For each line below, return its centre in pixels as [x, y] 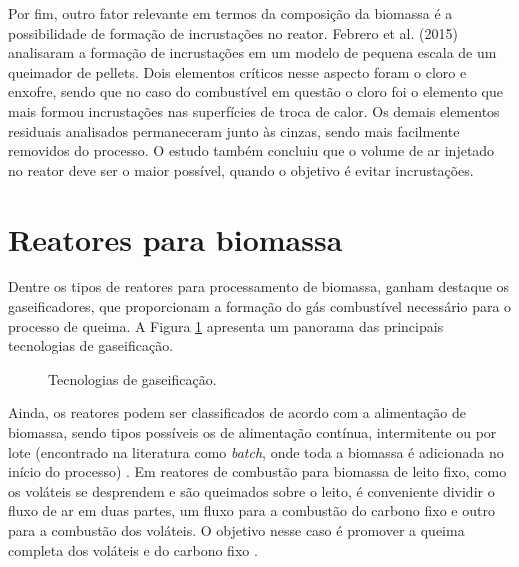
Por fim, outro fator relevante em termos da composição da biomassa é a [230, 13]
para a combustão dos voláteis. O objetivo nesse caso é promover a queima [236, 530]
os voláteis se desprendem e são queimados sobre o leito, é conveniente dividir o [251, 490]
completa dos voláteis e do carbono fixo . [133, 549]
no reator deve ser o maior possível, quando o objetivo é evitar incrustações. [241, 169]
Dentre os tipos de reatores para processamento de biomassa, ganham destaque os [259, 286]
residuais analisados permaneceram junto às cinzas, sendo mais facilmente [234, 130]
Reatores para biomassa [175, 238]
